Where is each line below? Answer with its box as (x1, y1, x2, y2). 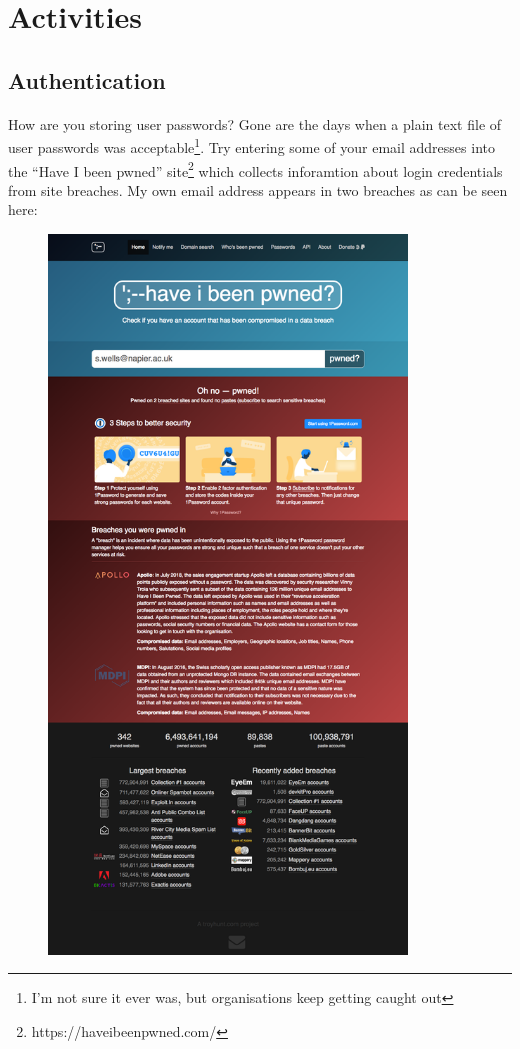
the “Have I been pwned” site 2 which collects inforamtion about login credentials (8, 157, 503, 181)
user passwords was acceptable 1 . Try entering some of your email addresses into (8, 134, 495, 157)
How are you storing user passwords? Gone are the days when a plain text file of (8, 113, 502, 134)
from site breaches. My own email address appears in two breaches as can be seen (8, 179, 508, 200)
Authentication (8, 64, 166, 95)
